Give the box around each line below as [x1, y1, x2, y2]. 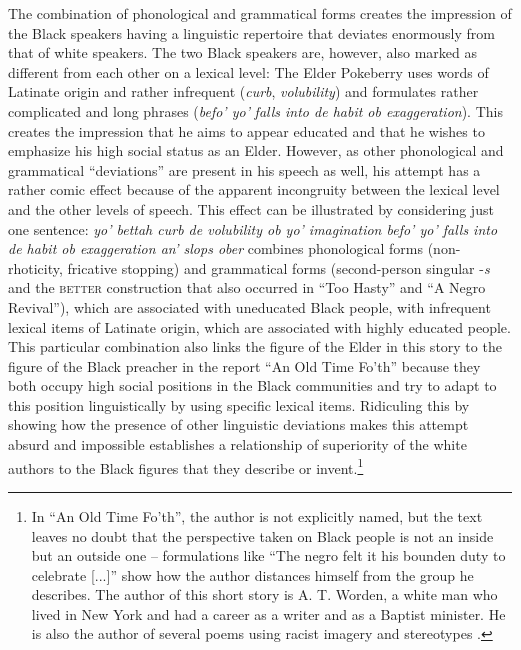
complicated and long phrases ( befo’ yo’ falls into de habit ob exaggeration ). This [8, 100, 503, 121]
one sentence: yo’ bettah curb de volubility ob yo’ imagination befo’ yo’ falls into [8, 218, 498, 239]
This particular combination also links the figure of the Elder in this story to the [8, 336, 502, 357]
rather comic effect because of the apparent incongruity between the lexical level [8, 179, 500, 200]
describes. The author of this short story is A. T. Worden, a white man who [31, 584, 498, 605]
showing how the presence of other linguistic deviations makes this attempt [8, 414, 469, 435]
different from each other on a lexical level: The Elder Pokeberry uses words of [8, 61, 489, 82]
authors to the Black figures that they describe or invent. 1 [8, 454, 364, 478]
